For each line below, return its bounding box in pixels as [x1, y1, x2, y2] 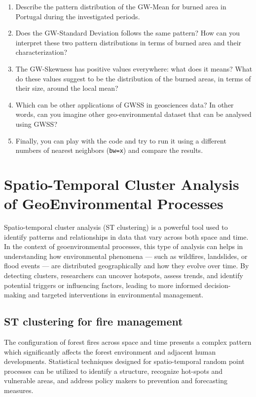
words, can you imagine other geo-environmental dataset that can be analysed [15, 109, 252, 119]
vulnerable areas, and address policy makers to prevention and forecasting [4, 375, 227, 386]
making [4, 289, 26, 300]
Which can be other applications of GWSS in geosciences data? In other [15, 99, 234, 109]
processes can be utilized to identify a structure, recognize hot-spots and [4, 365, 223, 376]
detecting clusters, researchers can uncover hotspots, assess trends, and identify [4, 270, 243, 281]
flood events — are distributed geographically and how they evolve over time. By [4, 260, 249, 271]
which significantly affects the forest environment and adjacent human [4, 346, 216, 357]
